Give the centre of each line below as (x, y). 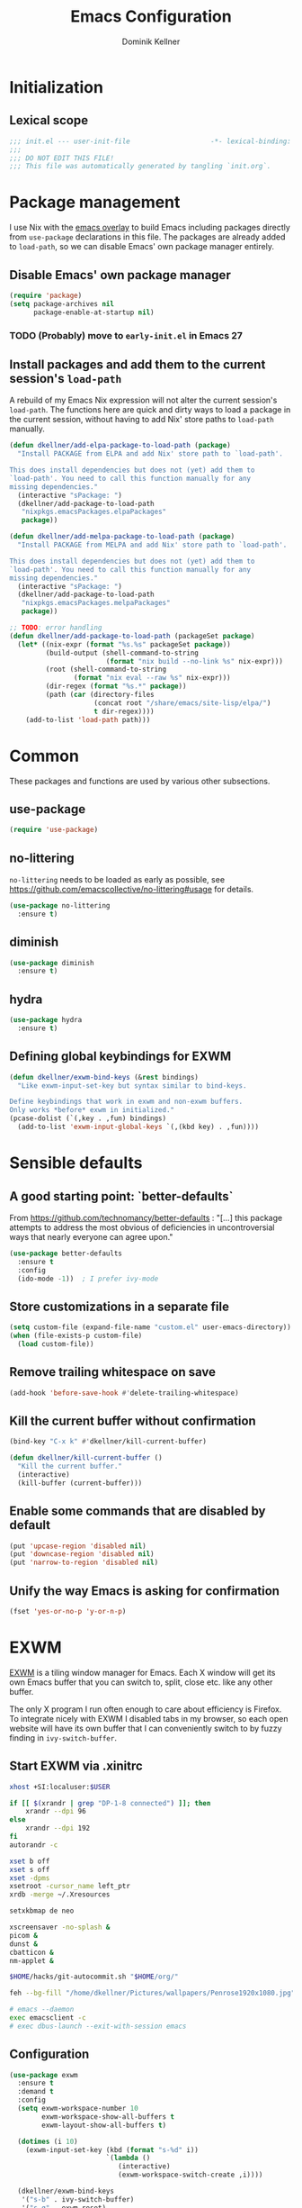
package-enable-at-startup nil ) (93, 312)
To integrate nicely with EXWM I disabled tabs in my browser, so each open (149, 1718)
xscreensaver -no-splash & (60, 1927)
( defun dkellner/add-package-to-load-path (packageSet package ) (132, 636)
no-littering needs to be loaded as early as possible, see (117, 880)
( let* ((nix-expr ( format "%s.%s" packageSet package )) (124, 644)
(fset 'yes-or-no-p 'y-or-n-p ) (68, 1612)
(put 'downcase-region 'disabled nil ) (82, 1554)
